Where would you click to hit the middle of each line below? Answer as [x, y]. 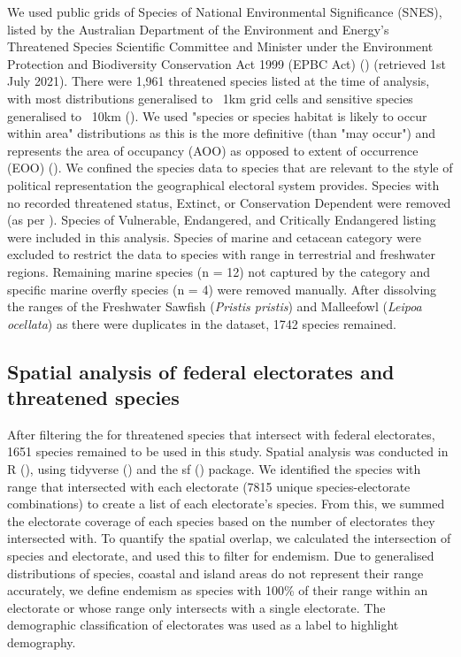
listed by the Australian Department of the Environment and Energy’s [198, 29]
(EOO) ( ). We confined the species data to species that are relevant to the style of [230, 168]
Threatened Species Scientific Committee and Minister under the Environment [220, 46]
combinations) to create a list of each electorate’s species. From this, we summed [226, 504]
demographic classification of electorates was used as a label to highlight [203, 625]
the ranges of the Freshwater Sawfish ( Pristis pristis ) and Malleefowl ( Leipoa [215, 306]
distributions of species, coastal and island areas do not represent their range [215, 573]
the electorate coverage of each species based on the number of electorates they [221, 520]
